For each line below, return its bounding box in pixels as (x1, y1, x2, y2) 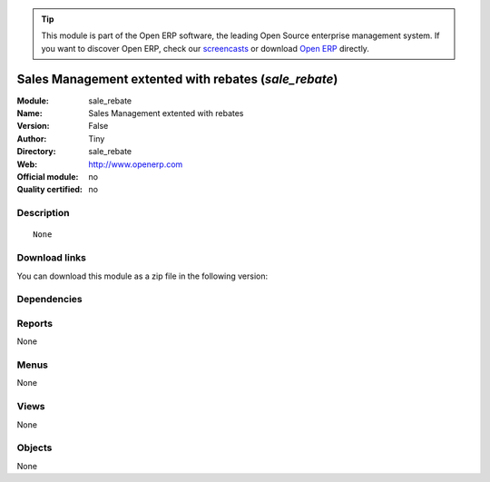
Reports (16, 317, 54, 330)
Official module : (16, 172, 79, 182)
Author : (16, 133, 47, 144)
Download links (16, 251, 86, 264)
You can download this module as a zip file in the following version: (16, 271, 269, 281)
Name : (16, 108, 43, 119)
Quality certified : (16, 184, 83, 195)
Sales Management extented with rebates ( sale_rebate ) (16, 71, 338, 86)
